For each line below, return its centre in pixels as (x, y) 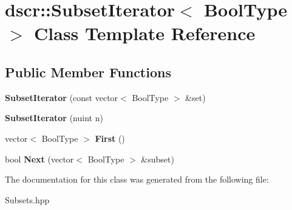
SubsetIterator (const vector (62, 97)
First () (110, 138)
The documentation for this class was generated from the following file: (137, 179)
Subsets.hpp (27, 199)
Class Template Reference (145, 33)
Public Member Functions (88, 72)
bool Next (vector (39, 159)
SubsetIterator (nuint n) (54, 118)
